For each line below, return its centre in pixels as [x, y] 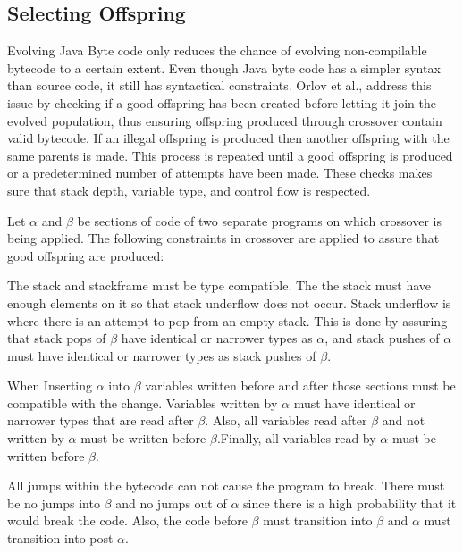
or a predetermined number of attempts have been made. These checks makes [220, 173]
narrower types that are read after [101, 420]
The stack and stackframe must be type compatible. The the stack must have [219, 285]
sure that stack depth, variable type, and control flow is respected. [189, 190]
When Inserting [50, 385]
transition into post [60, 538]
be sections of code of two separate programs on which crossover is [259, 220]
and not [404, 420]
